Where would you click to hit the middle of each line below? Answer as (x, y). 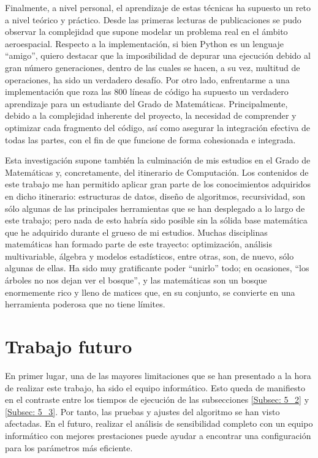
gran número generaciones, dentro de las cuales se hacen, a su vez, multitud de (153, 67)
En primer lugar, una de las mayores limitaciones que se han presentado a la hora (158, 375)
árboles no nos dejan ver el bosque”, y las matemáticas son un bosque (136, 280)
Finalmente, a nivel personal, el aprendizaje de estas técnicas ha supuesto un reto (158, 7)
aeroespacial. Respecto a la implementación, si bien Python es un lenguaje (144, 43)
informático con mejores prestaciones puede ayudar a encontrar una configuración (158, 435)
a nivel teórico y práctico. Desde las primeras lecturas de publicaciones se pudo (153, 19)
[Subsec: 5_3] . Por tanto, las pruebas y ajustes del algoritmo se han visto (142, 411)
